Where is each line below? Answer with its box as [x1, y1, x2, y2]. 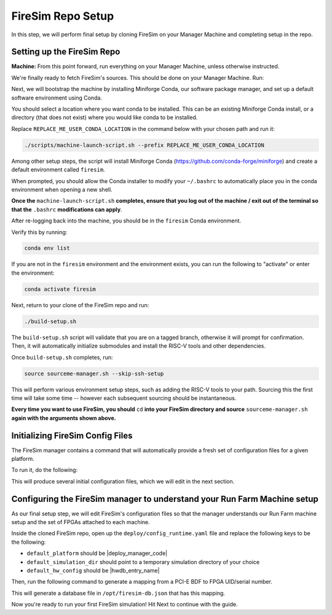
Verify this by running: [11, 228, 68, 236]
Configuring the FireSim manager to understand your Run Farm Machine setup [11, 493, 319, 504]
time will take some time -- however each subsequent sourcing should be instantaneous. [11, 394, 237, 402]
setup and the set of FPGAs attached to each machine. [11, 519, 150, 526]
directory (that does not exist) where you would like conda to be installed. [11, 114, 198, 121]
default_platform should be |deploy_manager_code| [26, 550, 168, 557]
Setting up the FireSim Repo [11, 47, 121, 57]
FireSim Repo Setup [11, 9, 114, 23]
